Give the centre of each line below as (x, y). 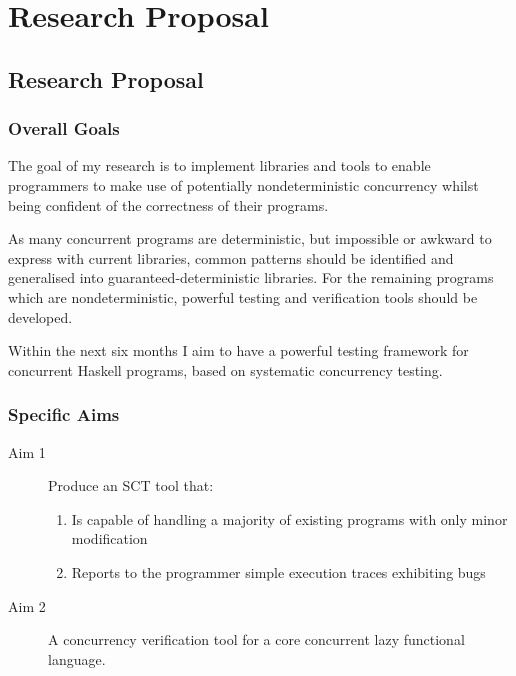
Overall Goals (64, 128)
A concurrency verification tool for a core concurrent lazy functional (256, 639)
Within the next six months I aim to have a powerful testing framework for (238, 350)
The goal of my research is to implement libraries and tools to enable (219, 165)
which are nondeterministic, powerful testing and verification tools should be (243, 296)
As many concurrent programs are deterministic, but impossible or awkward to (250, 238)
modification (109, 538)
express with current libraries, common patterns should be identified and (231, 257)
